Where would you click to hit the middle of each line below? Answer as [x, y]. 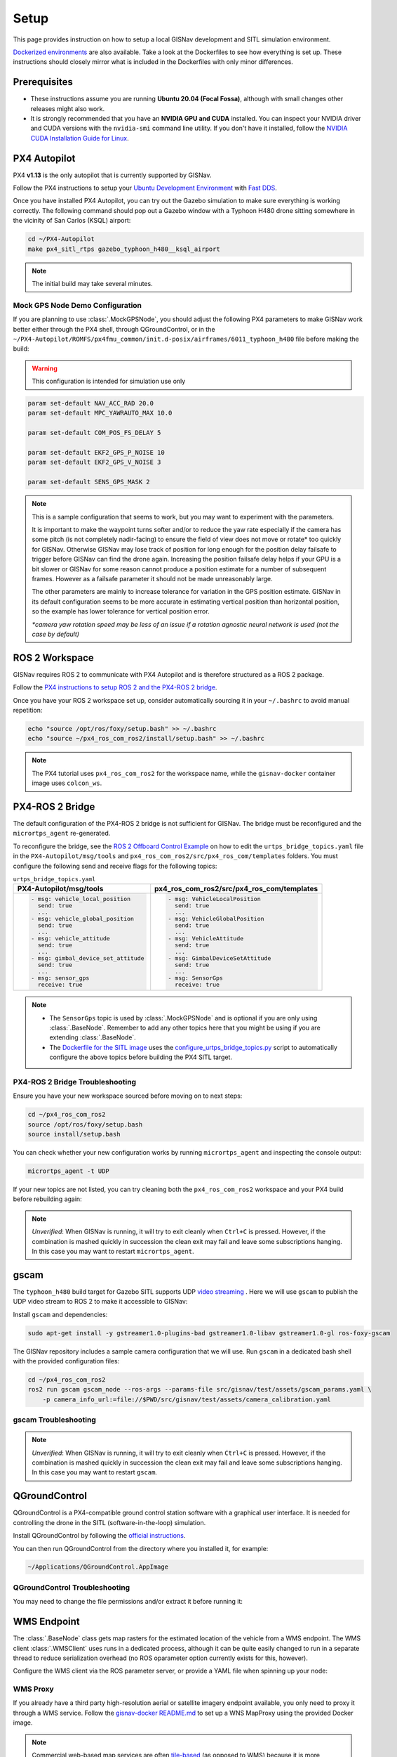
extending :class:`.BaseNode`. [93, 1037]
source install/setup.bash [74, 1134]
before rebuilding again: [47, 1199]
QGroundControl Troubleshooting [72, 1587]
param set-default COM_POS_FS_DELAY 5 [94, 433]
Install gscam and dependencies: [60, 1314]
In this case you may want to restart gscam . [95, 1472]
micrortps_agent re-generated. [62, 834]
